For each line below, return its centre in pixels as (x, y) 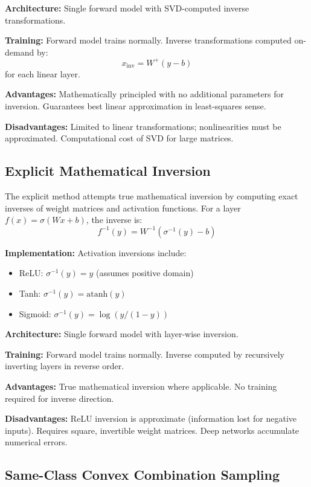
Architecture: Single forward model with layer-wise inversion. (122, 334)
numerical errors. (36, 442)
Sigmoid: (35, 313)
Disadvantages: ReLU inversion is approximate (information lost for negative (151, 418)
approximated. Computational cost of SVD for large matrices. (119, 138)
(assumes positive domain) (145, 273)
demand (20, 52)
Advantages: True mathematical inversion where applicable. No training (141, 386)
